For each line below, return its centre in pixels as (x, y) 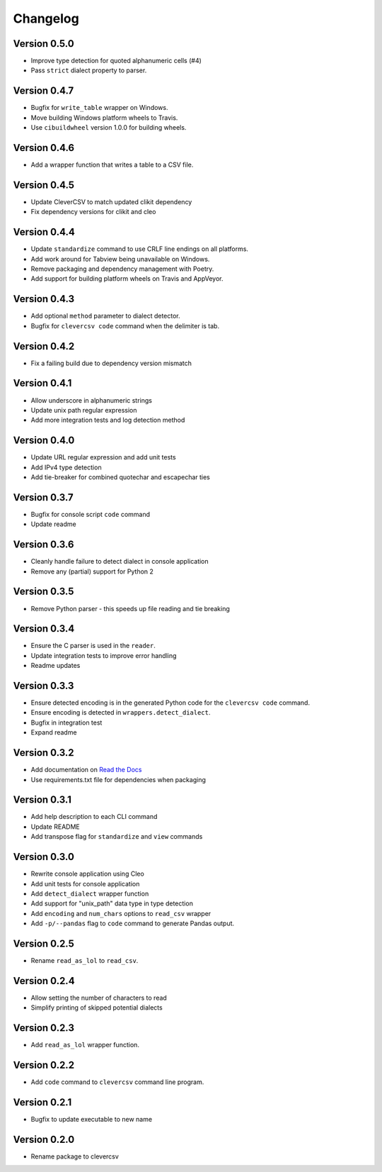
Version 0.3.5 (44, 592)
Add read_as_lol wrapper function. (85, 1045)
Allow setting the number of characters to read (99, 998)
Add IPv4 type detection (66, 467)
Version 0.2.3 (44, 1028)
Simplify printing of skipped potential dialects (97, 1008)
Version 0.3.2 (44, 753)
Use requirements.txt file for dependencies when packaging (118, 779)
